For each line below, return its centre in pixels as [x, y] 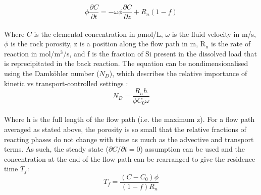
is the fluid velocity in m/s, [214, 34]
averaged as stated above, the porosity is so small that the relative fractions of [125, 129]
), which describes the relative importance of [178, 73]
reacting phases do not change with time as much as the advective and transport [129, 139]
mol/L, [152, 34]
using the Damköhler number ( [52, 73]
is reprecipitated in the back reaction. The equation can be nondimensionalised [126, 63]
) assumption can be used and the [193, 149]
